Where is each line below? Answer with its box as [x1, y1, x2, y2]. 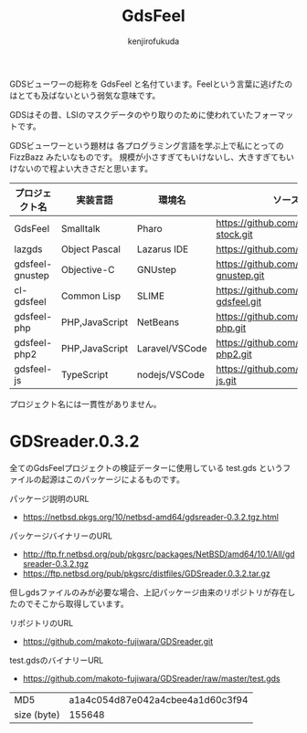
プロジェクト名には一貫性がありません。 [9, 398, 162, 409]
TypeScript [60, 368, 109, 381]
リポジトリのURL [9, 617, 74, 628]
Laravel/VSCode [136, 341, 207, 354]
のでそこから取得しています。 [16, 598, 130, 609]
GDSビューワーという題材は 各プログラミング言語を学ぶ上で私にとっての [9, 140, 285, 151]
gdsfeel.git [216, 295, 262, 308]
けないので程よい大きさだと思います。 [9, 162, 153, 173]
